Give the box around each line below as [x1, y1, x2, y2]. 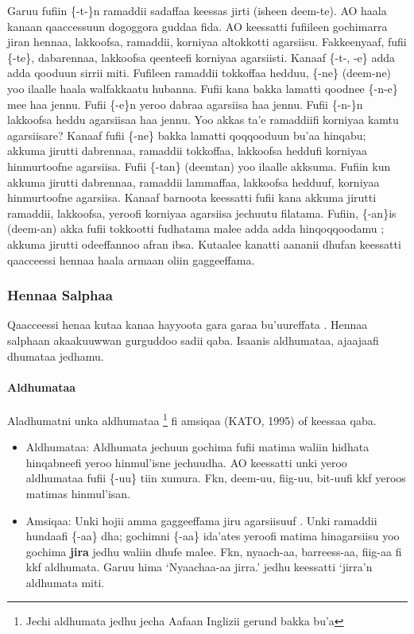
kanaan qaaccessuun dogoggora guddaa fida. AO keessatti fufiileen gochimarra [7, 17, 388, 34]
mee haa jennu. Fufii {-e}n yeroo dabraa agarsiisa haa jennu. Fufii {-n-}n [7, 95, 363, 112]
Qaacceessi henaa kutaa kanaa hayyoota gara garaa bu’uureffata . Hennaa [7, 316, 368, 333]
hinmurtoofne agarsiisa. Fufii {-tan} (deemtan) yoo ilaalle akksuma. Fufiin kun [7, 157, 391, 174]
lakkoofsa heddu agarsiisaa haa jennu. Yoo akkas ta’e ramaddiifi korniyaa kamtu [7, 111, 399, 128]
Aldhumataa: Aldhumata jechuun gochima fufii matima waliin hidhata [25, 439, 370, 455]
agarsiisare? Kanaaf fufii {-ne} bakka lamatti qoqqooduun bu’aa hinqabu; [7, 126, 366, 143]
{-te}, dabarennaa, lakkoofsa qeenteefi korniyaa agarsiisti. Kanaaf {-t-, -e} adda [7, 48, 396, 65]
